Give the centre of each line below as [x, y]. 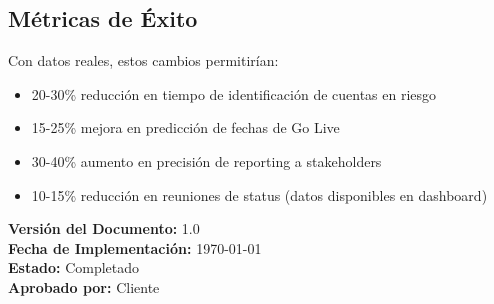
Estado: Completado [74, 267]
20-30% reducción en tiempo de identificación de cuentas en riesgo [234, 93]
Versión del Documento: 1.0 [104, 228]
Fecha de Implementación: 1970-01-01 [135, 247]
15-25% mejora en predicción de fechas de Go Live [185, 127]
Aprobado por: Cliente [84, 286]
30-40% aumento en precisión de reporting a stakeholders [206, 160]
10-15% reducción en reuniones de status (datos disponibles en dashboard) [259, 194]
